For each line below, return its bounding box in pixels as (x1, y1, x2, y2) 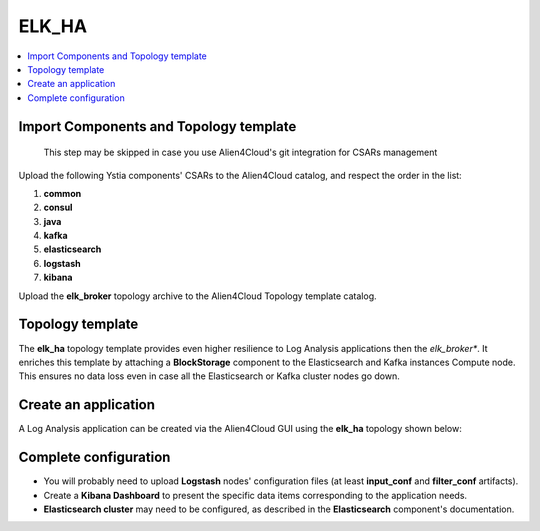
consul (43, 201, 73, 214)
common (43, 187, 82, 199)
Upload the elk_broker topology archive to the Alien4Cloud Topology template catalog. (18, 290, 377, 302)
